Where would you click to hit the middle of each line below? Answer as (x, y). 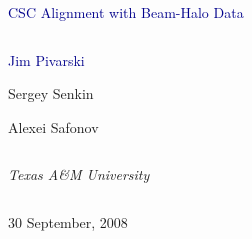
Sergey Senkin (51, 93)
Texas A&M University (79, 174)
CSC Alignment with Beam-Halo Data (126, 12)
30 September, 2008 (68, 221)
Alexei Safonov (53, 126)
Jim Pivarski (46, 59)
